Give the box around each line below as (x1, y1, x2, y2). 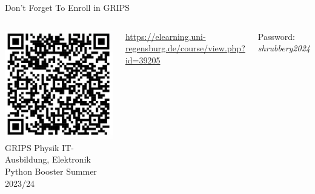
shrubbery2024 (257, 42, 310, 54)
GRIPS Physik (5, 141, 59, 154)
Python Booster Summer (5, 165, 97, 178)
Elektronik (51, 153, 91, 166)
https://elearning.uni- (125, 30, 206, 42)
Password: (257, 30, 295, 42)
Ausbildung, (5, 153, 50, 166)
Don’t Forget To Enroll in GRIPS (5, 1, 130, 13)
